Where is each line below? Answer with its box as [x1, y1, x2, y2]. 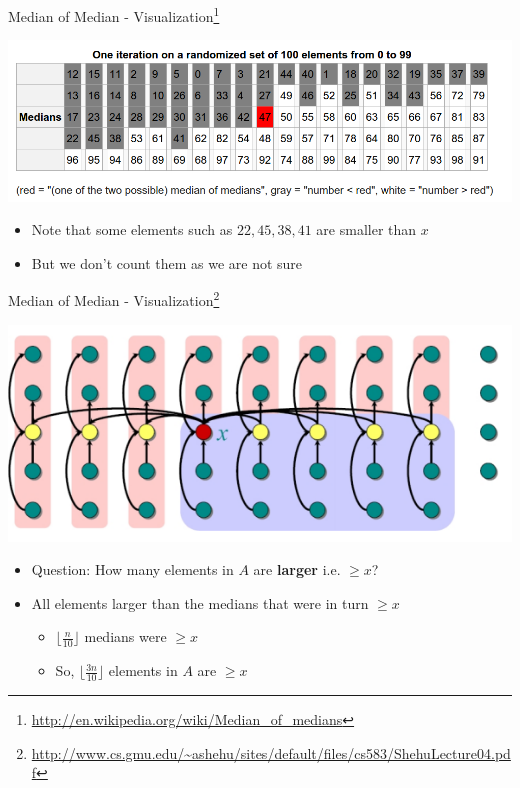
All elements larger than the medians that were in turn [31, 592, 369, 613]
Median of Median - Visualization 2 [8, 287, 220, 311]
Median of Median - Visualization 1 [8, 3, 220, 26]
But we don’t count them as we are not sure [31, 252, 303, 273]
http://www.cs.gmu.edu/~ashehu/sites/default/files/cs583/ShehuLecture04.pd [31, 742, 511, 763]
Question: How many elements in [31, 559, 234, 580]
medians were [84, 626, 167, 647]
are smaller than [316, 219, 417, 240]
